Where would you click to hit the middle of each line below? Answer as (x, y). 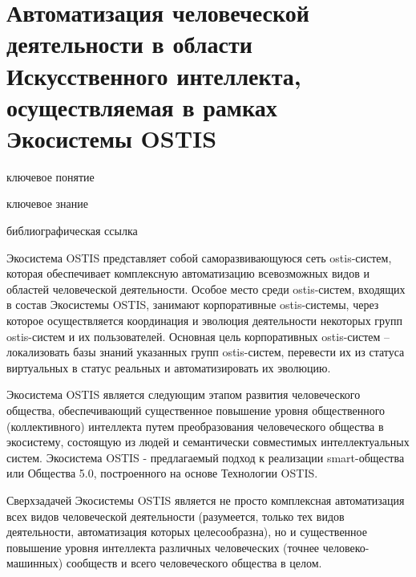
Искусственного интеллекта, (154, 75)
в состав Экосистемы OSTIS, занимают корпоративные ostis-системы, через (193, 305)
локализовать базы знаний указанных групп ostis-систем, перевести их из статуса (206, 352)
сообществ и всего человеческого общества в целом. (194, 563)
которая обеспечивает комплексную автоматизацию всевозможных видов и (188, 273)
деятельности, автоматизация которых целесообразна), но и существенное (187, 532)
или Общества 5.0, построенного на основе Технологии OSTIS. (162, 473)
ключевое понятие (50, 176)
